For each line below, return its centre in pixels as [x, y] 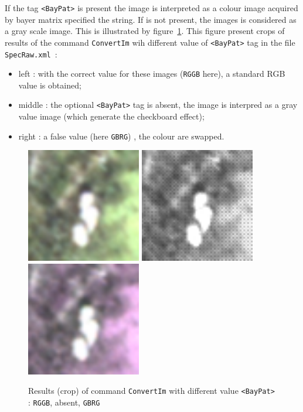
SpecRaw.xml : [31, 54]
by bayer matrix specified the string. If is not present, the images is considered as [151, 19]
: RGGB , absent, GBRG [64, 402]
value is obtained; [50, 85]
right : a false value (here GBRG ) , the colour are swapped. [121, 136]
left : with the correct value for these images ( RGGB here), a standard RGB [152, 74]
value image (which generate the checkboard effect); [111, 116]
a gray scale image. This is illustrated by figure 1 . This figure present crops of [145, 31]
